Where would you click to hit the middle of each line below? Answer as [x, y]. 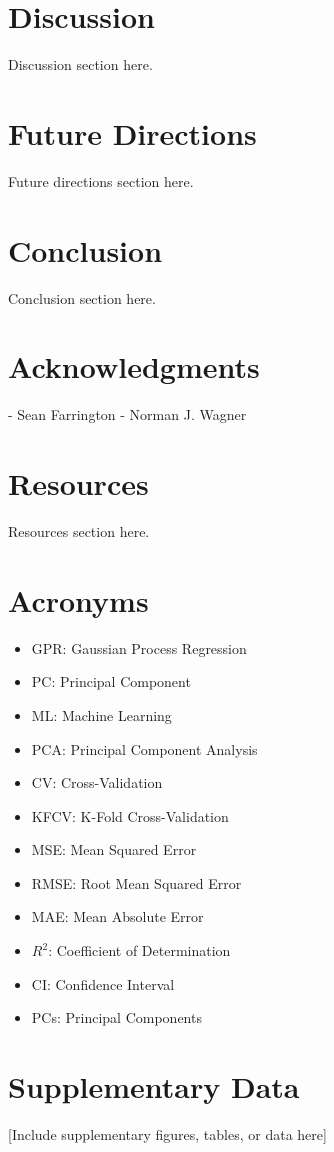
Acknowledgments [134, 366]
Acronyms [78, 599]
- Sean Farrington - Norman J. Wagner [127, 414]
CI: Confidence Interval [103, 983]
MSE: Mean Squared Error [114, 849]
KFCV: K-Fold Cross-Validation [130, 815]
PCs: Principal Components [116, 1017]
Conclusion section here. [82, 297]
